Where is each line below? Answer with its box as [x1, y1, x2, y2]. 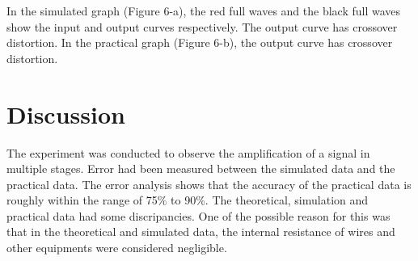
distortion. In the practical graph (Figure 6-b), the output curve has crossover [6, 34, 393, 51]
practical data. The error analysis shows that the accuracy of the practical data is [6, 175, 412, 192]
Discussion [6, 97, 125, 130]
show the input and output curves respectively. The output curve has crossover [6, 18, 398, 35]
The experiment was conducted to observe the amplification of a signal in [6, 144, 370, 161]
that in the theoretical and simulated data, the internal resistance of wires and [6, 223, 395, 240]
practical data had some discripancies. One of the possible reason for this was [6, 207, 391, 224]
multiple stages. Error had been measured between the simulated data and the [6, 160, 395, 177]
